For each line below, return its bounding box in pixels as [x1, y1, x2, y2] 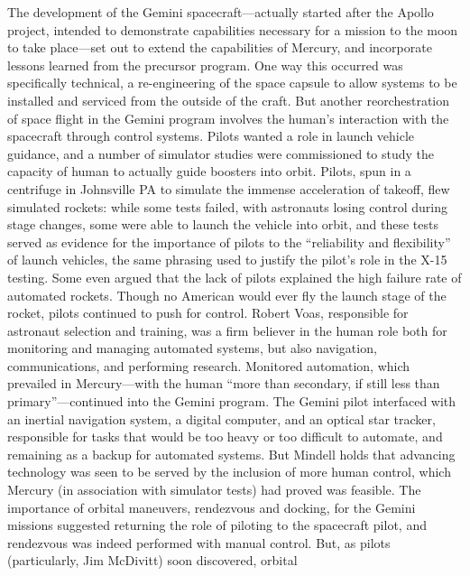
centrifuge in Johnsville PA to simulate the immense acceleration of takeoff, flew [7, 179, 450, 198]
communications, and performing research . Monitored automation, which [7, 356, 410, 375]
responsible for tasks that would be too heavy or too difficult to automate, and [7, 427, 443, 446]
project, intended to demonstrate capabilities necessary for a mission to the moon [7, 20, 458, 39]
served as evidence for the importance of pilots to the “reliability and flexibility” [7, 232, 451, 251]
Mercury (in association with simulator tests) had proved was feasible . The [7, 480, 421, 499]
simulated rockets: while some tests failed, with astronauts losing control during [7, 197, 448, 216]
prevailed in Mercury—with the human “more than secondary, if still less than [7, 374, 440, 393]
